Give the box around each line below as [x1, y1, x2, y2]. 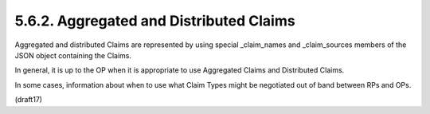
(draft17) [14, 95, 43, 104]
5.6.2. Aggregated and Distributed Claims [14, 12, 295, 29]
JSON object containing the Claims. [14, 50, 131, 60]
